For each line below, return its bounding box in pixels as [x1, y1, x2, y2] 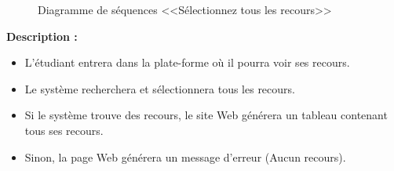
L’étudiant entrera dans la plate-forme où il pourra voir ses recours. [24, 54, 350, 71]
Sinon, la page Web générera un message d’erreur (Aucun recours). [24, 148, 346, 165]
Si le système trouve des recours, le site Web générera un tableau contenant [24, 107, 388, 123]
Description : [6, 27, 78, 44]
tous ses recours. [24, 122, 104, 138]
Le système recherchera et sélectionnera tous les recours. [24, 80, 295, 96]
